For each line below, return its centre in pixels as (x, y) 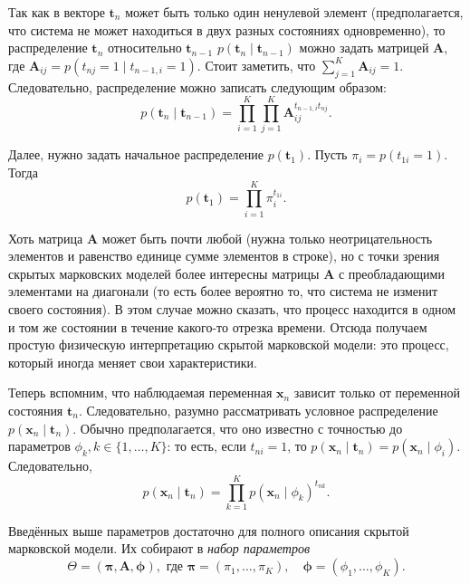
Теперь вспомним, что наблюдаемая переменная (140, 393)
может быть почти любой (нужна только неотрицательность (267, 238)
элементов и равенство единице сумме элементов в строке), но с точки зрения (224, 256)
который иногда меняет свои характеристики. (133, 362)
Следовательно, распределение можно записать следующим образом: (198, 86)
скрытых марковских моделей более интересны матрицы (164, 273)
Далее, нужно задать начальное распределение (136, 154)
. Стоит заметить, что (256, 65)
